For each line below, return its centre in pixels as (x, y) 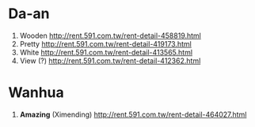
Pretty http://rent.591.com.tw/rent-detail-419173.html (105, 43)
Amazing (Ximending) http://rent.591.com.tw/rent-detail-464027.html (133, 114)
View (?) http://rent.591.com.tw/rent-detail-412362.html (110, 61)
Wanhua (36, 93)
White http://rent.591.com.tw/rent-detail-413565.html (106, 52)
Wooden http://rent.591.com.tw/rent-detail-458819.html (110, 35)
